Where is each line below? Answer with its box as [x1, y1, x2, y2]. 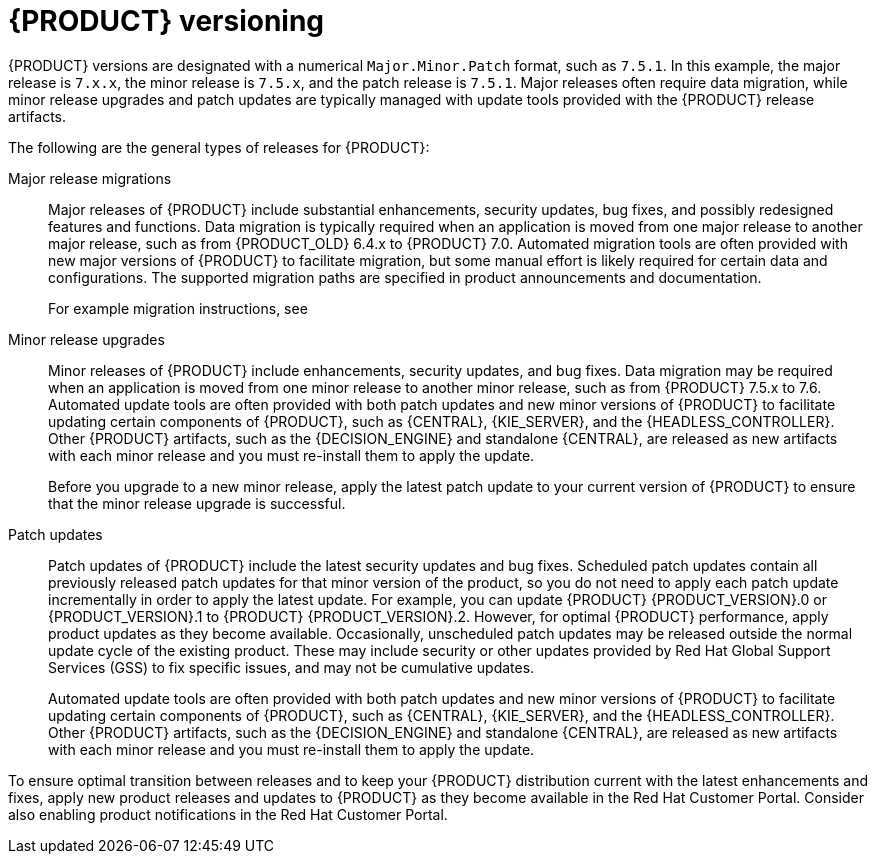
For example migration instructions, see [48, 299, 308, 317]
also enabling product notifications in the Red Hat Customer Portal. [8, 805, 448, 823]
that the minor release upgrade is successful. [48, 494, 346, 512]
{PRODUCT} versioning [8, 4, 325, 38]
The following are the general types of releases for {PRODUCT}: [8, 138, 430, 156]
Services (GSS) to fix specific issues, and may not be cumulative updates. [48, 658, 535, 676]
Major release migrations [8, 169, 172, 187]
